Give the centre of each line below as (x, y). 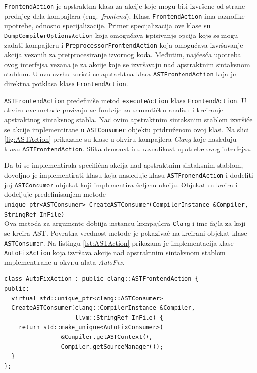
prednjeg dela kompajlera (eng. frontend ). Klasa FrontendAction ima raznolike (125, 16)
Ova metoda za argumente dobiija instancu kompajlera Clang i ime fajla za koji (125, 223)
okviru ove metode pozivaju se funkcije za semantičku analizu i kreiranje (114, 110)
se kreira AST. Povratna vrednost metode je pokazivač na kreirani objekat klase (126, 233)
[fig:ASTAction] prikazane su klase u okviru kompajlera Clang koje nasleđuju (121, 139)
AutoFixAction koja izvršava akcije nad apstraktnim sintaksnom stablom (115, 252)
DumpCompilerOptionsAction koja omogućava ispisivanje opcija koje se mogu (121, 35)
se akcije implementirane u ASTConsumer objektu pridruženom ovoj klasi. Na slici (127, 129)
